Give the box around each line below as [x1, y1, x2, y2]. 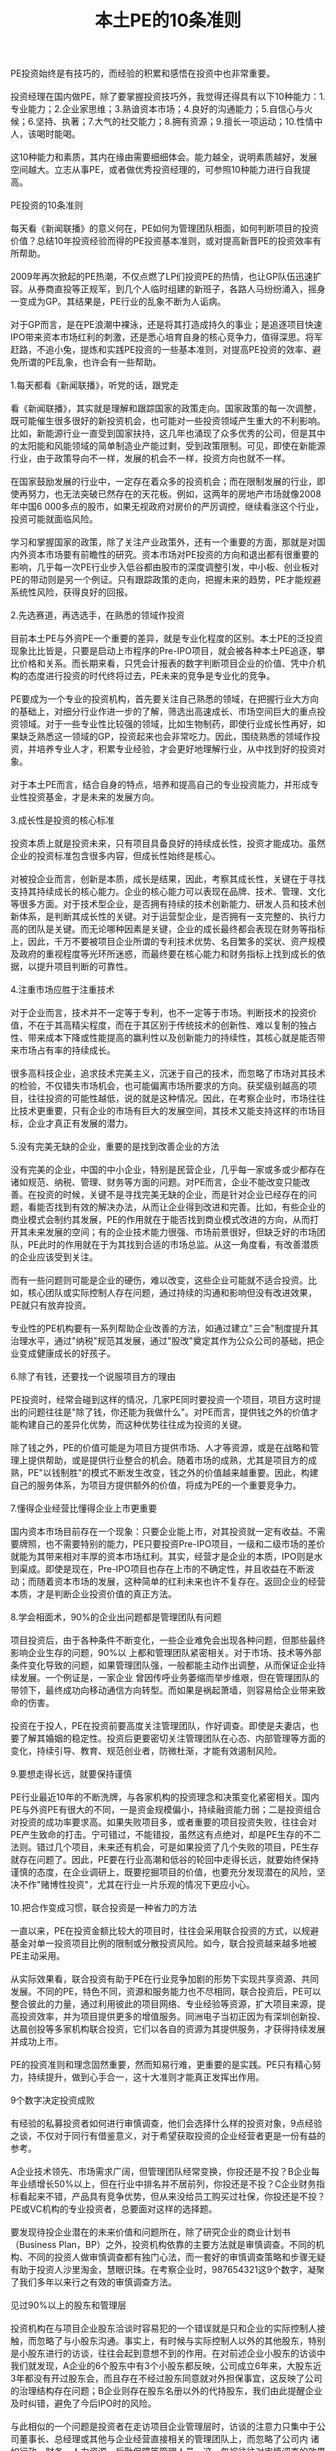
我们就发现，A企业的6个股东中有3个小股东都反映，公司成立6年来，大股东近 [10, 2360, 322, 2372]
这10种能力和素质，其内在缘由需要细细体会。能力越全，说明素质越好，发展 [10, 151, 318, 163]
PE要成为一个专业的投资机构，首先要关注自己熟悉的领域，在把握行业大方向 [10, 693, 320, 705]
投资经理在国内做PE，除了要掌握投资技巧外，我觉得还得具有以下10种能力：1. [10, 91, 326, 103]
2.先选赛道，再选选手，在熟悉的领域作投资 [10, 609, 185, 621]
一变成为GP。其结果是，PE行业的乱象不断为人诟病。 [10, 296, 227, 308]
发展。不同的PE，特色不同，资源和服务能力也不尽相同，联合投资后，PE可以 [10, 1986, 322, 1998]
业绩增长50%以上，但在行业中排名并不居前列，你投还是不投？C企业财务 [18, 2178, 317, 2190]
